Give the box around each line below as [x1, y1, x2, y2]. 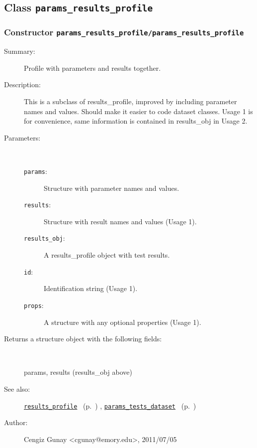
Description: [4, 79, 41, 90]
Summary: [4, 46, 35, 56]
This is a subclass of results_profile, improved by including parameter [24, 96, 237, 106]
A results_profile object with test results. [44, 250, 170, 260]
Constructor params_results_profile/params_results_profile [4, 26, 244, 38]
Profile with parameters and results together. [24, 62, 161, 73]
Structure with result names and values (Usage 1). [44, 216, 197, 226]
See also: [4, 383, 30, 394]
